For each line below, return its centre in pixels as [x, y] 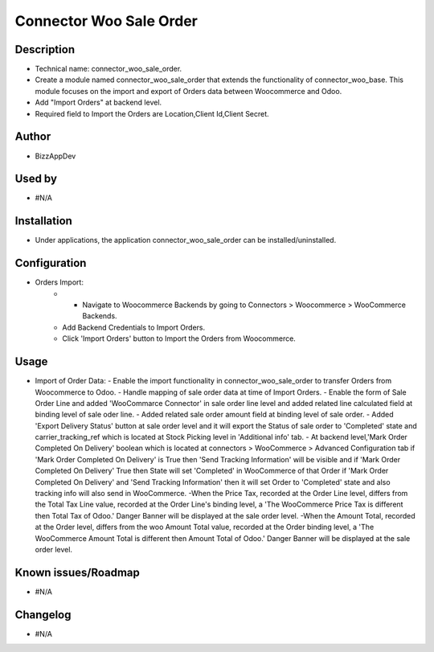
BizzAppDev [55, 156]
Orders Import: [59, 282]
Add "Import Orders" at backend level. [98, 103]
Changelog [43, 615]
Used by [36, 179]
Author [33, 137]
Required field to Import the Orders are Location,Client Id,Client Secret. [152, 113]
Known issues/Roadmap [78, 572]
